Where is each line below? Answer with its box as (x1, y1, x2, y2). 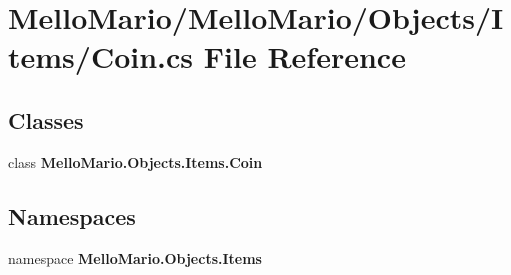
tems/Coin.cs (8, 36, 194, 77)
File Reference (203, 36, 406, 77)
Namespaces (8, 200, 136, 231)
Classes (8, 104, 84, 135)
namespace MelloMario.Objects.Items (8, 247, 262, 268)
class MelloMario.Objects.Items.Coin (8, 151, 263, 172)
